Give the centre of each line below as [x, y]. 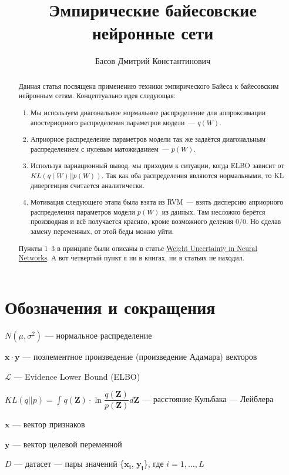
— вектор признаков [49, 424]
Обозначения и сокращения [110, 307]
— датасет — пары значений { [69, 464]
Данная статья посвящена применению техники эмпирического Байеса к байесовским [149, 86]
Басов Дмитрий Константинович [153, 61]
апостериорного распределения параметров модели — [113, 122]
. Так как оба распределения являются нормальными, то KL [193, 175]
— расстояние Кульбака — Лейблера [208, 399]
